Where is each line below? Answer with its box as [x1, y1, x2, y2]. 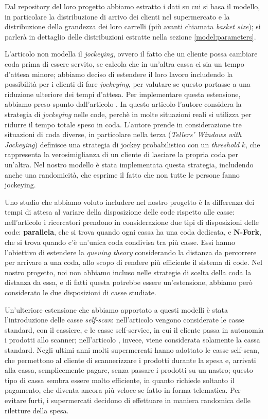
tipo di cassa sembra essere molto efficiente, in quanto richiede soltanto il [5, 374, 235, 385]
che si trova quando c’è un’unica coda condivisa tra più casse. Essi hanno [5, 237, 235, 247]
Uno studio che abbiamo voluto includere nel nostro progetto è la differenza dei [5, 196, 255, 207]
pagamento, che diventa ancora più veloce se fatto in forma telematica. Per [5, 385, 241, 395]
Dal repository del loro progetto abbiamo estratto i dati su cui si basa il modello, [5, 1, 260, 11]
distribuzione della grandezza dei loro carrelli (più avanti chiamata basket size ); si [5, 21, 261, 32]
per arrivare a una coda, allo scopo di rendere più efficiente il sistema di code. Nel [5, 257, 262, 268]
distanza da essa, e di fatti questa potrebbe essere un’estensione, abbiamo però [5, 277, 253, 288]
